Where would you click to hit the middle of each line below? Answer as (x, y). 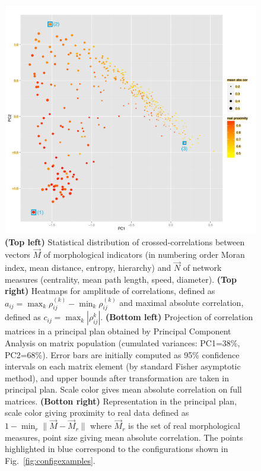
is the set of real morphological (184, 426)
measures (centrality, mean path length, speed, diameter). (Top (121, 279)
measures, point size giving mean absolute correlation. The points (124, 437)
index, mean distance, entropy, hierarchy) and (88, 268)
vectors (17, 255)
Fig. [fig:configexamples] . (50, 461)
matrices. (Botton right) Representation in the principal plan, (121, 401)
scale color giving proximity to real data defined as (97, 412)
